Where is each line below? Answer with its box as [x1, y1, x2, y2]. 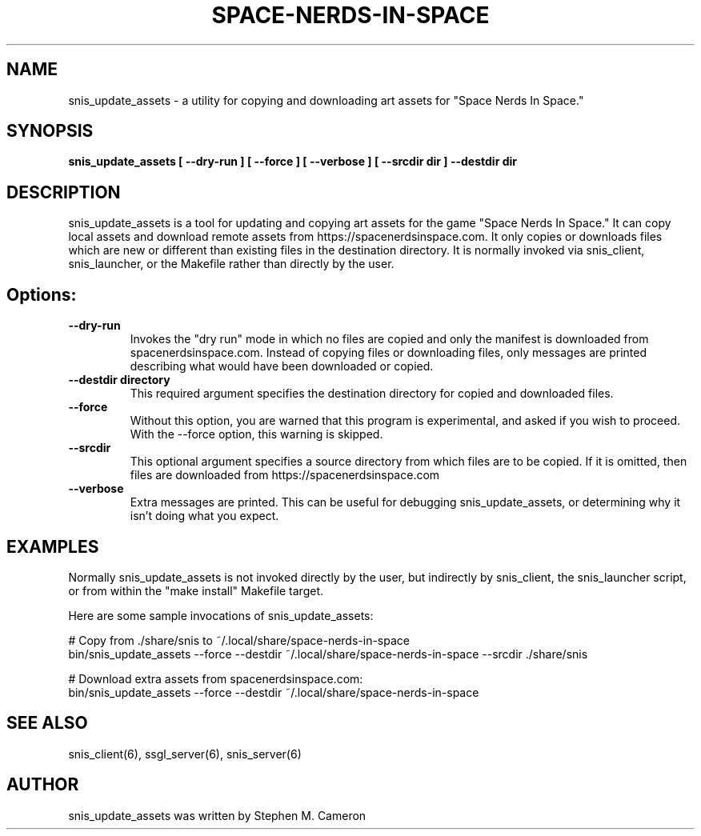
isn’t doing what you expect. [130, 509, 279, 523]
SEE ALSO [6, 713, 88, 734]
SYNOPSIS [6, 121, 94, 142]
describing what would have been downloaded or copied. [130, 359, 434, 374]
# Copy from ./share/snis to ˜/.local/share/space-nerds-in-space [68, 633, 410, 647]
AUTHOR [6, 774, 79, 795]
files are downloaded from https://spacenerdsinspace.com [130, 468, 440, 482]
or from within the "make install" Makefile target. [68, 583, 323, 598]
